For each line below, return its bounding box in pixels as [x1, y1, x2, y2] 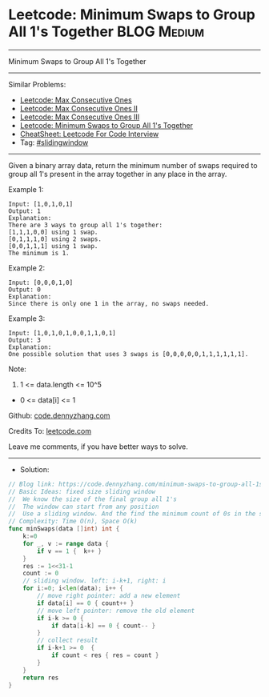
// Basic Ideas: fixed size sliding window [8, 487, 156, 495]
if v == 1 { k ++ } [37, 547, 102, 555]
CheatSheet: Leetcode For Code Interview [19, 129, 159, 138]
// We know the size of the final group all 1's [8, 495, 178, 503]
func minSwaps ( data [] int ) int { [8, 525, 120, 533]
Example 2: [8, 262, 46, 273]
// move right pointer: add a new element [37, 592, 181, 600]
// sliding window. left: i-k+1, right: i [22, 577, 167, 585]
